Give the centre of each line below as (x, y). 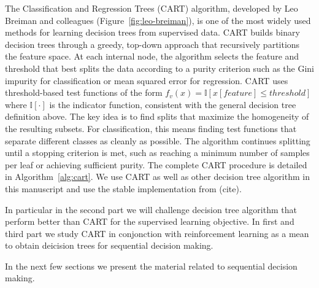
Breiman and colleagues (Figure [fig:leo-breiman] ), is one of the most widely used (158, 20)
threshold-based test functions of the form (84, 92)
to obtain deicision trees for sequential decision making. (109, 245)
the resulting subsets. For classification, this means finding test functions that (151, 128)
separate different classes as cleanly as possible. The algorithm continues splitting (158, 140)
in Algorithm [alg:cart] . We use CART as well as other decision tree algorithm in (157, 177)
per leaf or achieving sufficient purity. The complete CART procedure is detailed (156, 164)
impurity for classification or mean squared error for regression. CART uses (147, 80)
